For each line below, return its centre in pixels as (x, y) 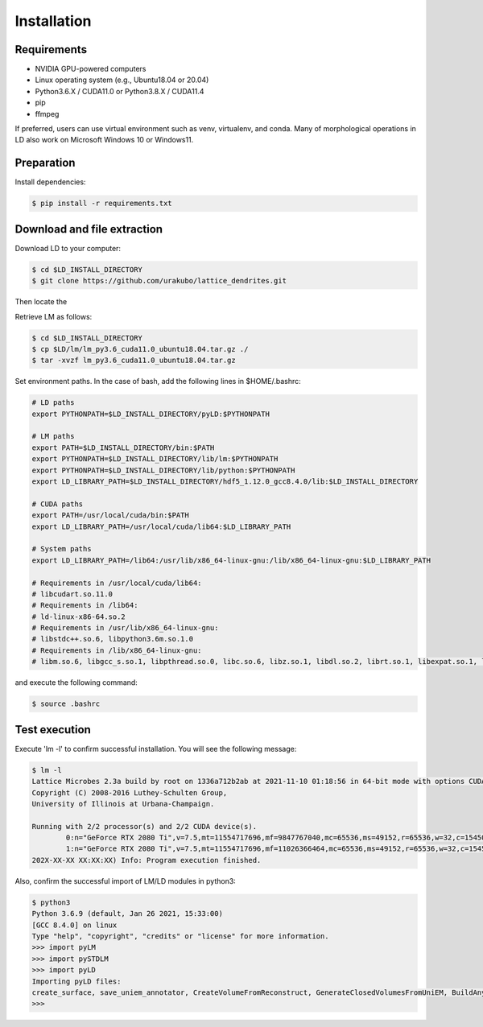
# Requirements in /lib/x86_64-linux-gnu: (117, 650)
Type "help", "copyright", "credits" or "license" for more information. (180, 936)
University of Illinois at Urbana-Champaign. (123, 804)
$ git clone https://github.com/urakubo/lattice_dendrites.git (159, 281)
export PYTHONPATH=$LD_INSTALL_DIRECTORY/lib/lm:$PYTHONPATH (155, 459)
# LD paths (53, 403)
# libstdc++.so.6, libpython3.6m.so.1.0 (112, 639)
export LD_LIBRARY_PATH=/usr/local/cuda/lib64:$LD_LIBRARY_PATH (161, 526)
